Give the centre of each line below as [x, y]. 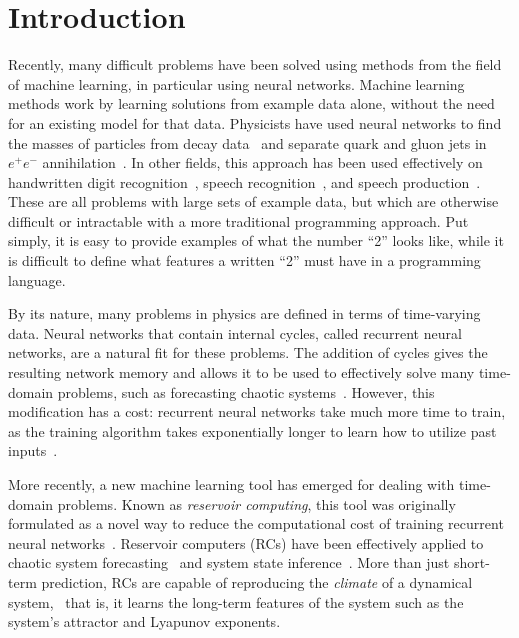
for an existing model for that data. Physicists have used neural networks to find [255, 122]
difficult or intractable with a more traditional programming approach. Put [238, 220]
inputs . [33, 450]
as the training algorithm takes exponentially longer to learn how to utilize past [252, 430]
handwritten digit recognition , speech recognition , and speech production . [244, 181]
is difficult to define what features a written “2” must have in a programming [244, 260]
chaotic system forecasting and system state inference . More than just [229, 562]
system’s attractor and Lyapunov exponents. [144, 621]
